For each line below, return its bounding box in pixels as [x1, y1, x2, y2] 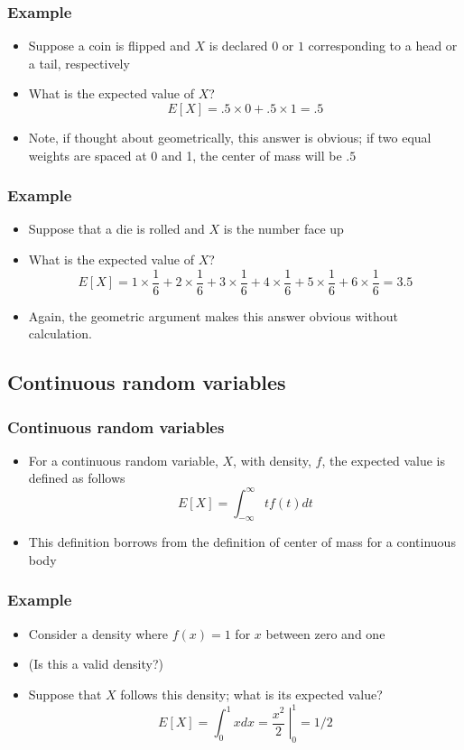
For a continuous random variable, [28, 450, 218, 469]
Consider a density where [28, 624, 169, 643]
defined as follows [28, 468, 125, 487]
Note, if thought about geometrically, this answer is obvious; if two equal [28, 128, 432, 146]
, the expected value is [321, 450, 446, 469]
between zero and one [265, 624, 385, 643]
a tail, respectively [28, 53, 130, 72]
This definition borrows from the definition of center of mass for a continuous [28, 532, 456, 551]
